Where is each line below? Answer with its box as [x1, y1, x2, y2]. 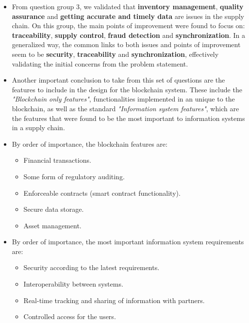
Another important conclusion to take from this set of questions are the [12, 75, 225, 85]
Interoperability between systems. [23, 279, 123, 289]
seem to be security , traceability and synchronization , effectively [12, 49, 219, 59]
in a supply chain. [12, 122, 65, 133]
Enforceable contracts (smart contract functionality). [23, 187, 181, 198]
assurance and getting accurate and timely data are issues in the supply [12, 11, 244, 21]
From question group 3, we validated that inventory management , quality [12, 1, 244, 11]
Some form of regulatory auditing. [23, 171, 125, 181]
